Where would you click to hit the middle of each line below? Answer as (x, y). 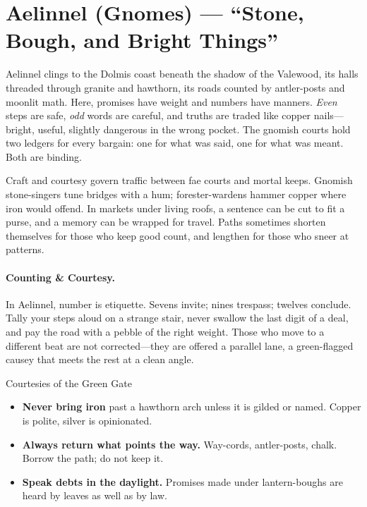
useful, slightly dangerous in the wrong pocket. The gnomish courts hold (194, 129)
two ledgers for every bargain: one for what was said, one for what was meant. (175, 143)
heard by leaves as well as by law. (95, 495)
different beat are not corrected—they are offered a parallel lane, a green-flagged (180, 345)
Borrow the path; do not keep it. (93, 458)
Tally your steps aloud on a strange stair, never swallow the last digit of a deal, (177, 318)
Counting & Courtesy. (60, 277)
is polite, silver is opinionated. (87, 420)
